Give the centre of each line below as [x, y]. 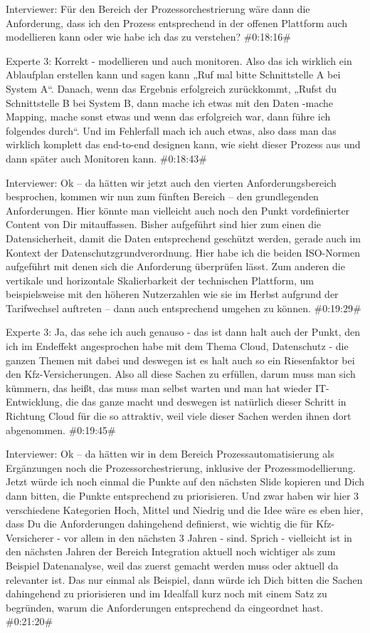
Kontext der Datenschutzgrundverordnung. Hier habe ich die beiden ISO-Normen [183, 252]
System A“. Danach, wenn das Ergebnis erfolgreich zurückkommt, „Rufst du [171, 88]
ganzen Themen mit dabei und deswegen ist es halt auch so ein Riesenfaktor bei [180, 360]
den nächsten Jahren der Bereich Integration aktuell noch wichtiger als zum [171, 551]
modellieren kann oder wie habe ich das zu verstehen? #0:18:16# [148, 37]
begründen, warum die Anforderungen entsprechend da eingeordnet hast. [165, 607]
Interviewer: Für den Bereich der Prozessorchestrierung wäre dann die [158, 9]
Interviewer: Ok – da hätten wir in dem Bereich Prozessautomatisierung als [170, 454]
